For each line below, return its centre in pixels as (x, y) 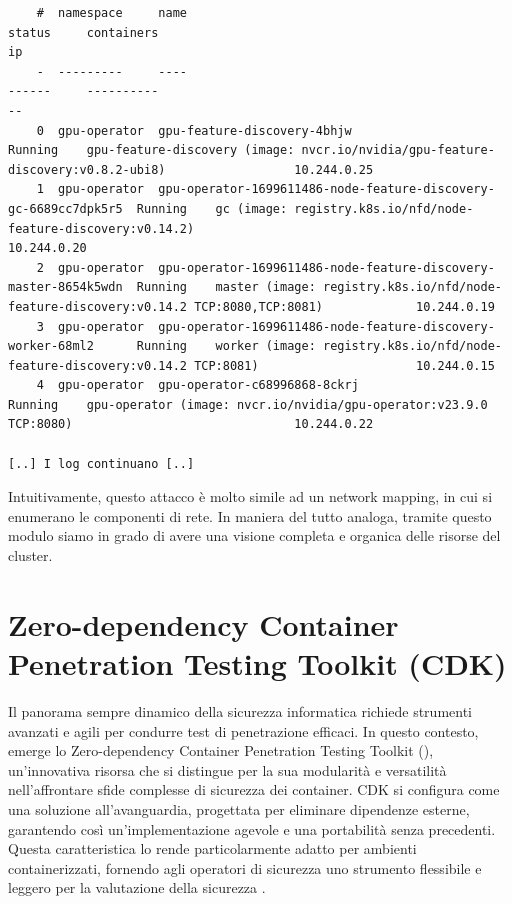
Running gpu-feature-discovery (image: (151, 150)
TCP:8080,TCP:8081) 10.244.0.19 (344, 306)
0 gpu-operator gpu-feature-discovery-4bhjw (194, 130)
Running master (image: (226, 287)
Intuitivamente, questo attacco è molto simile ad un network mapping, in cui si (250, 496)
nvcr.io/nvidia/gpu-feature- (398, 150)
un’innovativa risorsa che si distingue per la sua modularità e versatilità (227, 769)
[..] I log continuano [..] (101, 463)
